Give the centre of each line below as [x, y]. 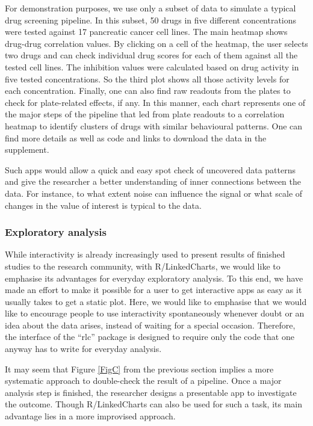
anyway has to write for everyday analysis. [83, 349]
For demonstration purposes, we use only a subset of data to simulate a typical [150, 8]
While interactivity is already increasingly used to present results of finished [145, 254]
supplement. [27, 150]
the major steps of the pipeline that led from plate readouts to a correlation [145, 114]
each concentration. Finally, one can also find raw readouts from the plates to [148, 91]
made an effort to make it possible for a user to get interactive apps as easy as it [153, 290]
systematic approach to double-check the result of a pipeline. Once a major [143, 381]
